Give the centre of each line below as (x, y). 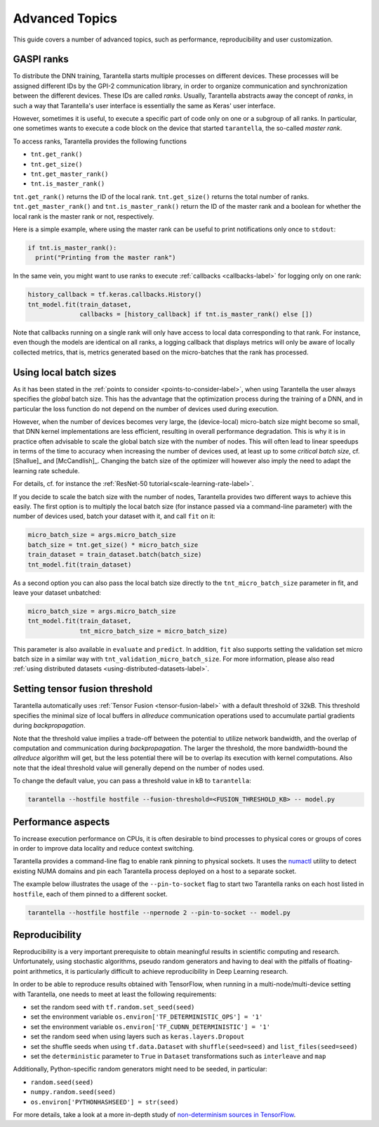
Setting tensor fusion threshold (83, 689)
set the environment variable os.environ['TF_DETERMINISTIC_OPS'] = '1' (147, 1017)
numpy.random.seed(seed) (73, 1092)
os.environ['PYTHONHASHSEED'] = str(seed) (105, 1102)
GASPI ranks (41, 59)
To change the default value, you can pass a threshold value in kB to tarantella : (132, 781)
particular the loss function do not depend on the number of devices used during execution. (146, 408)
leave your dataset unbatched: (57, 592)
